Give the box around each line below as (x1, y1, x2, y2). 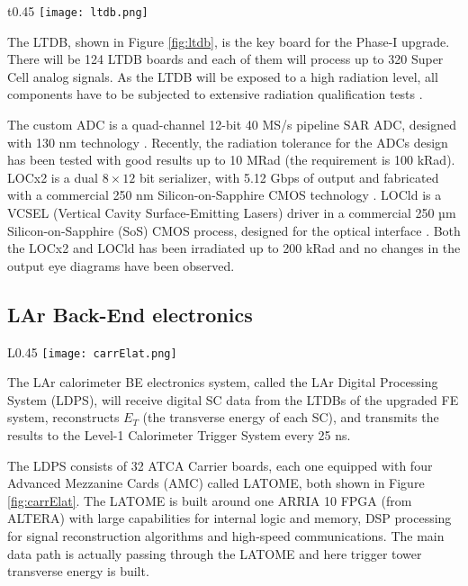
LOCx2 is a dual (7, 167, 98, 186)
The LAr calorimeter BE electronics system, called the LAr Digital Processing (7, 373, 438, 392)
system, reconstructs (7, 408, 120, 427)
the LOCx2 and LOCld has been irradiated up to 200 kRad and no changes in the (7, 239, 461, 257)
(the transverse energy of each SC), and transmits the (142, 408, 439, 427)
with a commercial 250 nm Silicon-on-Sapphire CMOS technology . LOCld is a (7, 185, 442, 204)
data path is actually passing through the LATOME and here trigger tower (7, 544, 422, 563)
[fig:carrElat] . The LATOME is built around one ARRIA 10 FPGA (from (7, 491, 412, 509)
